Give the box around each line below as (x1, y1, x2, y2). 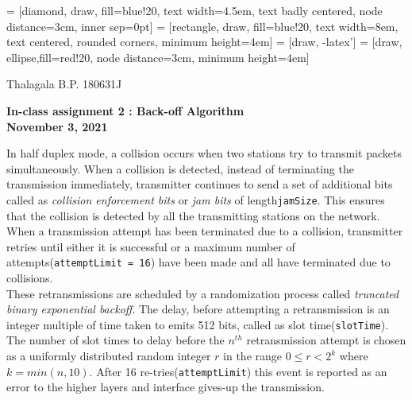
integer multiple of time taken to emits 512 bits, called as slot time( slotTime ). (6, 316, 389, 332)
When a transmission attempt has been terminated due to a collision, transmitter (6, 223, 403, 239)
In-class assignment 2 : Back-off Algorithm (6, 102, 245, 118)
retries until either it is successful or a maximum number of (6, 238, 295, 254)
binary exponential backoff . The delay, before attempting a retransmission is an (6, 301, 390, 317)
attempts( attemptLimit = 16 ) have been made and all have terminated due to (6, 254, 391, 270)
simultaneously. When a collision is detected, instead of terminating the (6, 160, 354, 177)
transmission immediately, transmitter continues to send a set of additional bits (6, 176, 393, 192)
